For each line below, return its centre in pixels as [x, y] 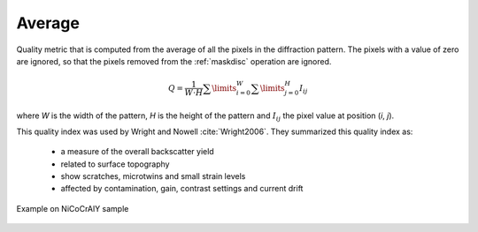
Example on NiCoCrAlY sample [73, 208]
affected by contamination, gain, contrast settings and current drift [182, 189]
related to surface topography [115, 164]
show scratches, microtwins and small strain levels [153, 176]
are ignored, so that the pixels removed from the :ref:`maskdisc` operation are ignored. [174, 61]
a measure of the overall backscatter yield [137, 152]
